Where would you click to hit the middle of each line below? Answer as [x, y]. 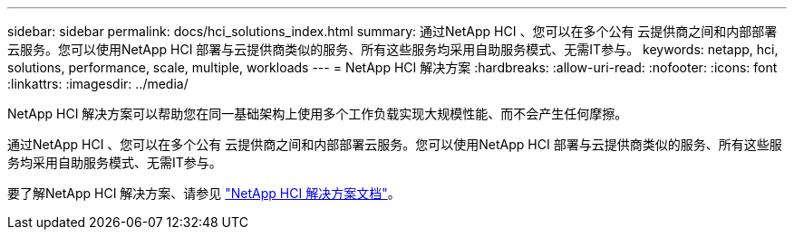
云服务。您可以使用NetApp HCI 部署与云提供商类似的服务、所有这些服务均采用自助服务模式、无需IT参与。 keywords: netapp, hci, [393, 49]
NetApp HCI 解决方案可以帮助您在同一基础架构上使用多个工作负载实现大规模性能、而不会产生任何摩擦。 [318, 114]
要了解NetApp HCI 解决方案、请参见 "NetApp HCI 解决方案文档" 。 [204, 193]
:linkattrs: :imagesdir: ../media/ [98, 84]
